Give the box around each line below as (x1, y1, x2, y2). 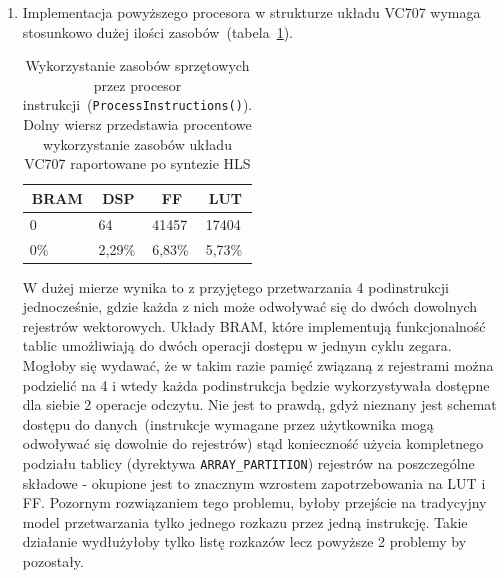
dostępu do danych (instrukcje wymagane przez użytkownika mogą (22, 413, 434, 434)
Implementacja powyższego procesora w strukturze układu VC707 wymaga (22, 2, 481, 22)
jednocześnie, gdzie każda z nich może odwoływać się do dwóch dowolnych (22, 296, 478, 317)
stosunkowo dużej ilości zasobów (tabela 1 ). (22, 21, 293, 42)
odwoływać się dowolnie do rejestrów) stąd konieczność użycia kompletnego (22, 433, 484, 454)
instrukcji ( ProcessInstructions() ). (22, 94, 253, 115)
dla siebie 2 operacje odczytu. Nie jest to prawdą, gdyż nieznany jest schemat (22, 394, 497, 415)
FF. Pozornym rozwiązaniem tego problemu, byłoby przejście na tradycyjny (22, 492, 487, 513)
